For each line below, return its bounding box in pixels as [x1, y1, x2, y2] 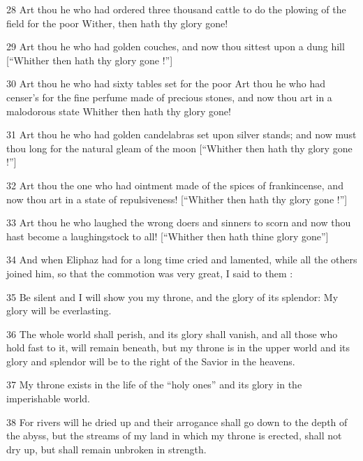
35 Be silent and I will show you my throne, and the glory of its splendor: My [6, 289, 339, 304]
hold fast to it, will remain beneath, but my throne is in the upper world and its [6, 340, 350, 355]
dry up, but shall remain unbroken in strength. [6, 441, 207, 456]
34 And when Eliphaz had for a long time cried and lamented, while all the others [6, 252, 357, 267]
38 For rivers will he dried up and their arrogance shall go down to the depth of [6, 414, 348, 429]
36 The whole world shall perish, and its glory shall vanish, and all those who [6, 326, 338, 341]
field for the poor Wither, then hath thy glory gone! [6, 15, 228, 30]
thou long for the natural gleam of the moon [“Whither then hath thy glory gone [6, 140, 353, 155]
